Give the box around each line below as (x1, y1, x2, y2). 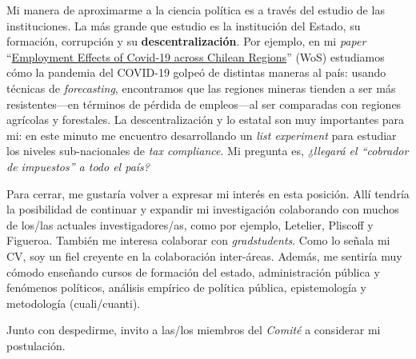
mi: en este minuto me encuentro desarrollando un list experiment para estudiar (6, 126, 397, 143)
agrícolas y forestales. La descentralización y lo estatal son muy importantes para (6, 111, 405, 128)
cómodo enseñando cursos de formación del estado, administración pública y (6, 263, 380, 280)
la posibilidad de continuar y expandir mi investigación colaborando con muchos (6, 201, 399, 217)
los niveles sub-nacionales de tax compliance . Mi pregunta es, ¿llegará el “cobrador (6, 142, 409, 159)
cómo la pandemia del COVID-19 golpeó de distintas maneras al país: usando (6, 64, 386, 81)
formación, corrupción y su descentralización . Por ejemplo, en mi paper (6, 33, 366, 50)
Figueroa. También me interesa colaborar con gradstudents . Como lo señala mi (6, 232, 390, 249)
